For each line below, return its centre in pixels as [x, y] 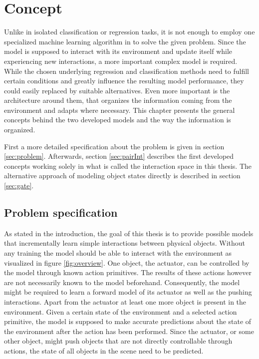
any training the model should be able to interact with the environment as [118, 253]
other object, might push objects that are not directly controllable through [118, 341]
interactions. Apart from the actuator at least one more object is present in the [125, 301]
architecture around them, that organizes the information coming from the [118, 100]
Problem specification [61, 212]
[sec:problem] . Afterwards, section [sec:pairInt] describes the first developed [119, 156]
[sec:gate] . [19, 185]
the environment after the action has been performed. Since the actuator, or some [129, 331]
